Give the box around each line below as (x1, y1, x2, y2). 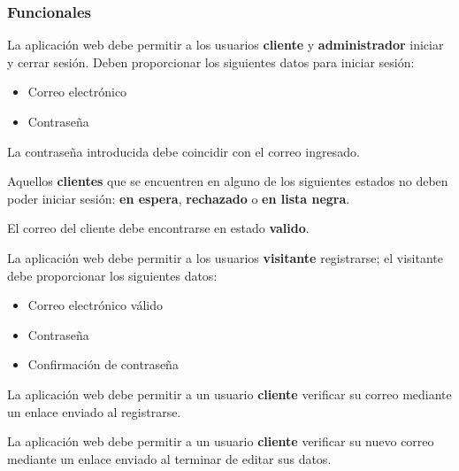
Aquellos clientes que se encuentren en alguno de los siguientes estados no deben (7, 172, 448, 190)
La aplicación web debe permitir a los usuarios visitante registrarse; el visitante (7, 248, 443, 266)
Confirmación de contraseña (27, 355, 179, 374)
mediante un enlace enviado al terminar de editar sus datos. (7, 449, 332, 467)
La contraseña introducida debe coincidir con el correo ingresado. (7, 142, 360, 160)
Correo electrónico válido (27, 296, 163, 314)
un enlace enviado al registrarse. (7, 402, 181, 421)
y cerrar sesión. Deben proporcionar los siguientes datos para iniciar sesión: (7, 52, 415, 71)
